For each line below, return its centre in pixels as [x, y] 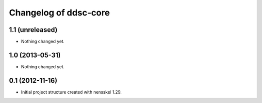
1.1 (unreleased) [33, 30]
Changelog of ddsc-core [59, 13]
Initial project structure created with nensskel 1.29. [72, 92]
